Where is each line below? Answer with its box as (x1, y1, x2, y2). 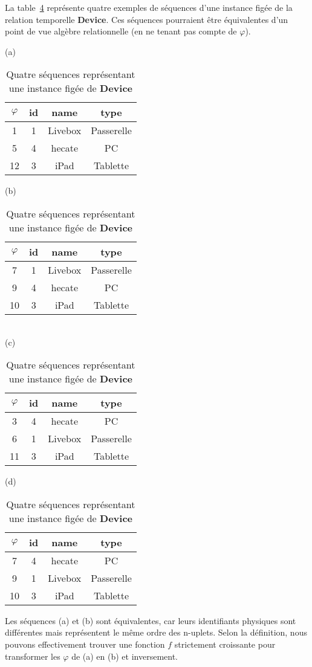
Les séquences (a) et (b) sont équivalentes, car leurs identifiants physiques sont (5, 614, 296, 627)
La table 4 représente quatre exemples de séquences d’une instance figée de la (5, 1, 293, 13)
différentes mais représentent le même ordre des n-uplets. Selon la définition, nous (5, 626, 307, 639)
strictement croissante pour (174, 637, 276, 650)
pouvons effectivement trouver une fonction (5, 637, 165, 650)
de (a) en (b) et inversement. (71, 649, 178, 662)
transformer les (5, 649, 60, 662)
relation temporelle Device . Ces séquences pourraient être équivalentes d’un (5, 13, 288, 25)
